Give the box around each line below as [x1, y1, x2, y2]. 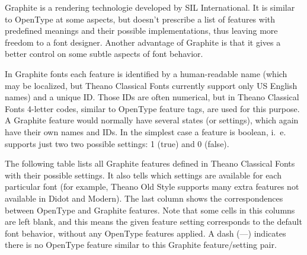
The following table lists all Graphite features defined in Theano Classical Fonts [5, 157, 295, 170]
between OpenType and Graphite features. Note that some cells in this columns [5, 203, 295, 216]
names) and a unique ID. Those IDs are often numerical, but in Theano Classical [5, 91, 299, 103]
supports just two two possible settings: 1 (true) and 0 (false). [5, 137, 229, 149]
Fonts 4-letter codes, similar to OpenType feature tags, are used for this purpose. [5, 102, 300, 114]
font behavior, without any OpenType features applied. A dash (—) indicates [5, 227, 286, 239]
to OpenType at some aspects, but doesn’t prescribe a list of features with [5, 12, 276, 25]
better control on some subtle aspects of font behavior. [5, 47, 203, 60]
